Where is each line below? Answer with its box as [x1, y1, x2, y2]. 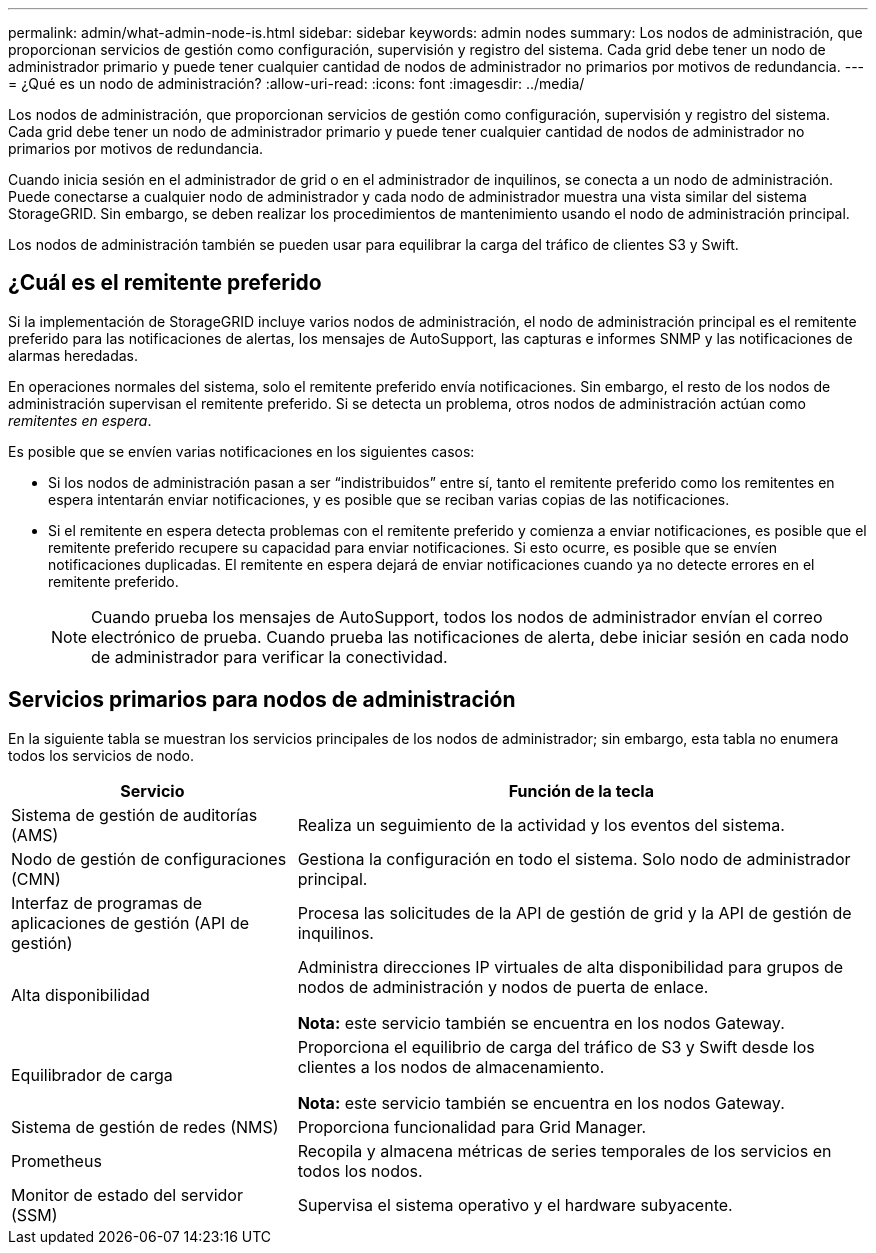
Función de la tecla [508, 780, 654, 801]
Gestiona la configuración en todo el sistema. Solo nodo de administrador [297, 848, 851, 869]
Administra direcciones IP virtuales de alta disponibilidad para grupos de [297, 956, 844, 977]
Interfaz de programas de [11, 892, 203, 913]
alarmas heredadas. [8, 346, 138, 364]
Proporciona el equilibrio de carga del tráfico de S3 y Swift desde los [297, 1036, 815, 1057]
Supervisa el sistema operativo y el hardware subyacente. [297, 1194, 733, 1215]
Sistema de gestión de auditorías [11, 804, 258, 825]
